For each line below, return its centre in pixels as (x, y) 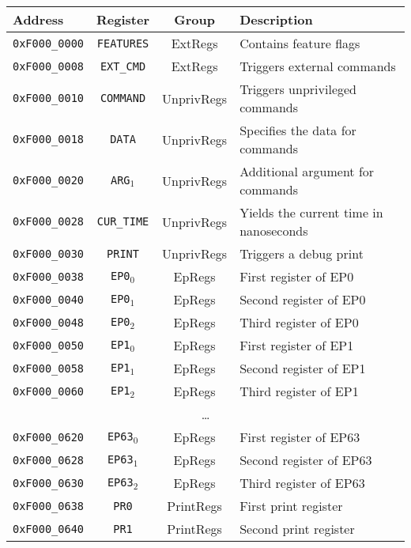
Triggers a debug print (302, 253)
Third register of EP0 (299, 322)
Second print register (297, 529)
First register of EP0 (297, 276)
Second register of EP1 (303, 368)
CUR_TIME (123, 221)
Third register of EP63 (302, 483)
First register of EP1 (297, 345)
